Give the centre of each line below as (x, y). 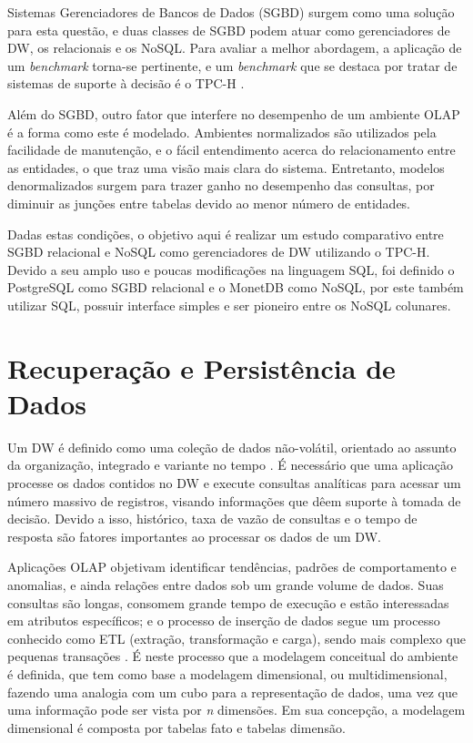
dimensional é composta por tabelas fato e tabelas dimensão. (176, 727)
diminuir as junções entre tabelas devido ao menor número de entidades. (209, 203)
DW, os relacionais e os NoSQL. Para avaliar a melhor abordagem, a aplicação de (235, 48)
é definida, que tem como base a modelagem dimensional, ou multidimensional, (227, 673)
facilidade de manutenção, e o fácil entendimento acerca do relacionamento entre (231, 150)
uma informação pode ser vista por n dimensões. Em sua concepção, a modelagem (236, 710)
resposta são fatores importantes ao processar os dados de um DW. (194, 536)
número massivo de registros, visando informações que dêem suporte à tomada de (234, 500)
